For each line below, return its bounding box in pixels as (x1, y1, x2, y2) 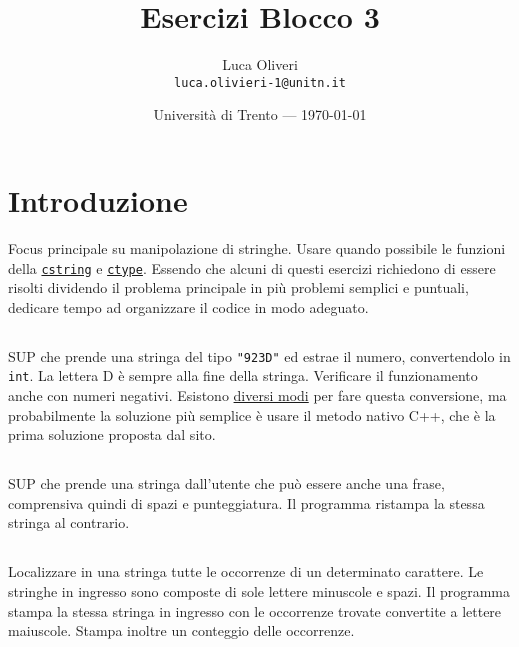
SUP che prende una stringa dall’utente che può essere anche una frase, (8, 473, 445, 494)
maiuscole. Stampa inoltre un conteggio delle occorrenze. (8, 620, 355, 641)
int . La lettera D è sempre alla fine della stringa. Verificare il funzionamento (8, 365, 478, 386)
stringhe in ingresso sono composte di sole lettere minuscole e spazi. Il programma (8, 580, 511, 601)
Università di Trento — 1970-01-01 (153, 104, 367, 125)
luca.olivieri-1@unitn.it (174, 75, 346, 90)
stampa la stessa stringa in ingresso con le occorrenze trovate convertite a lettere (8, 600, 502, 621)
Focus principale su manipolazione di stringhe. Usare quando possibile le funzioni (8, 237, 506, 258)
